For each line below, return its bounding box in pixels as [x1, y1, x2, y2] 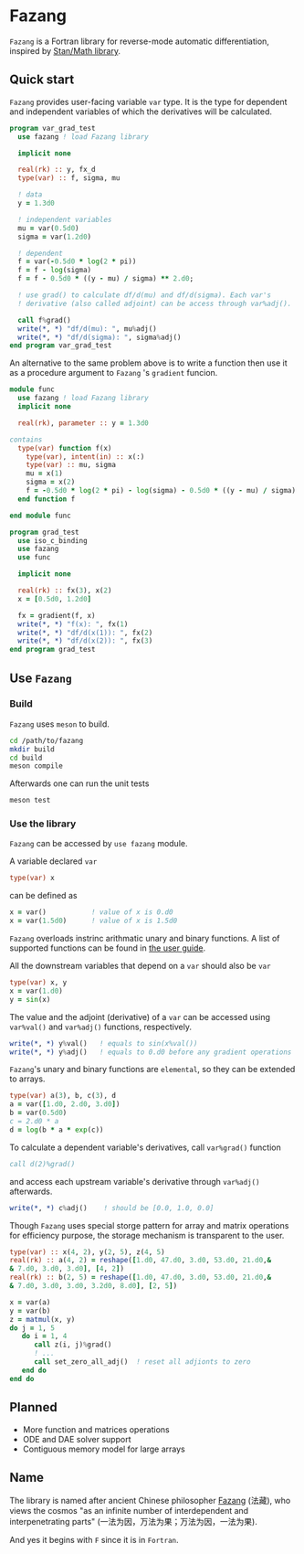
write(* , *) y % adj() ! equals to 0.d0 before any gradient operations [9, 1048, 292, 1057]
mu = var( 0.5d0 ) [17, 223, 79, 233]
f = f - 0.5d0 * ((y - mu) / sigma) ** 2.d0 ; [17, 274, 194, 283]
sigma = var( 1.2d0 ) [17, 232, 92, 241]
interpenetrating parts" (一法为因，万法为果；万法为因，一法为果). [9, 1517, 257, 1527]
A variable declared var [9, 856, 98, 867]
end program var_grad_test [9, 341, 112, 350]
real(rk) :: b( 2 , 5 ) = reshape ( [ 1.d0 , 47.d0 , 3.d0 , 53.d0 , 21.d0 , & [9, 1272, 272, 1283]
